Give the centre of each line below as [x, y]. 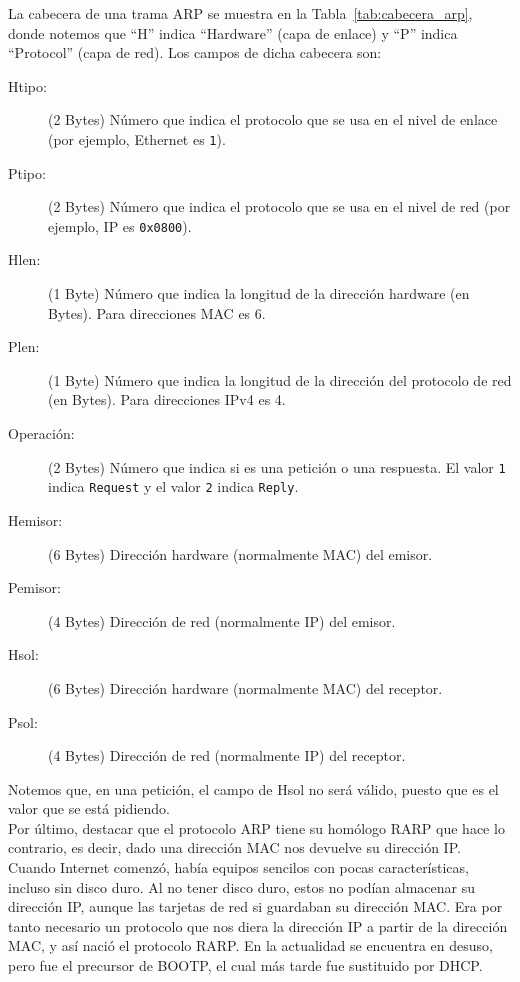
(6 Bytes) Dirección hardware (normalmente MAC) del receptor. [245, 687]
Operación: [41, 433]
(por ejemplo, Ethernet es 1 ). [137, 138]
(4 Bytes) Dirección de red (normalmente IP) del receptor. [227, 755]
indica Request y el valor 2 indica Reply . [173, 486]
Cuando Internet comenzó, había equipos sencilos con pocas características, [238, 867]
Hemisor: [35, 519]
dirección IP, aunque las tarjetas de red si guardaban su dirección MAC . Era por [255, 906]
